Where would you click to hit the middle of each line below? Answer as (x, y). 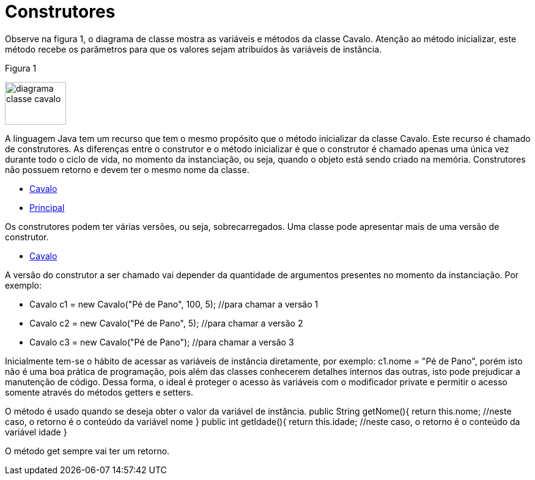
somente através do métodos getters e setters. (99, 392)
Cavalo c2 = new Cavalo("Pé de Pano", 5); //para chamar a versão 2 (166, 323)
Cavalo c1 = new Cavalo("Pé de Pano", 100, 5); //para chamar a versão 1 (174, 304)
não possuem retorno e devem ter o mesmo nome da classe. (127, 169)
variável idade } (36, 432)
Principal (47, 207)
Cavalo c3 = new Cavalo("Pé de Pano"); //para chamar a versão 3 (162, 342)
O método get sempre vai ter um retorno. (87, 451)
